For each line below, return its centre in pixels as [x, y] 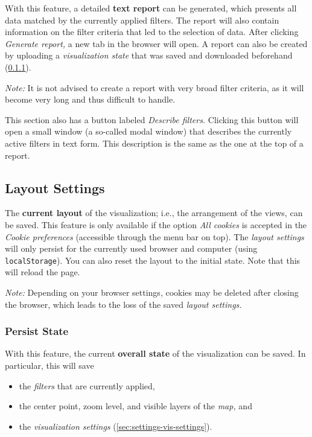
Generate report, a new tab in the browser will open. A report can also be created [156, 43]
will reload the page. [43, 272]
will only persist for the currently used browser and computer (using [131, 248]
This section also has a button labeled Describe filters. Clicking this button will [152, 119]
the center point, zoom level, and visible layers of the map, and [135, 406]
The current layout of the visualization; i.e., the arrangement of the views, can [154, 213]
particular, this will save [49, 365]
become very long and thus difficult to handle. [90, 99]
